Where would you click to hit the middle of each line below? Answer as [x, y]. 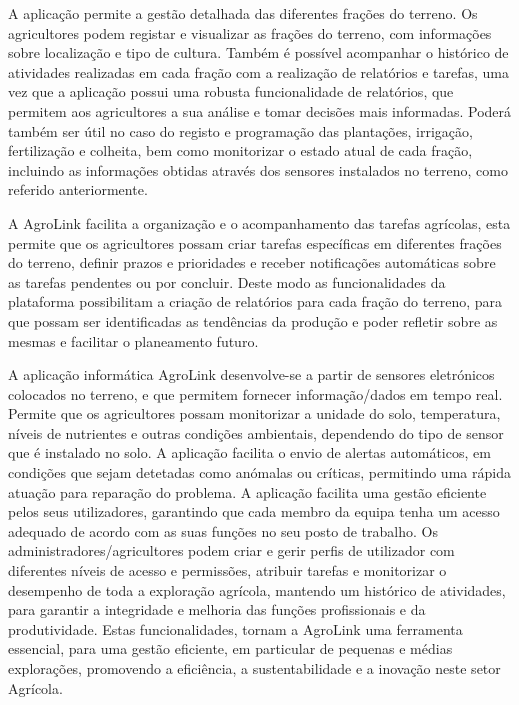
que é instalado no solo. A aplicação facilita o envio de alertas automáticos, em [249, 452]
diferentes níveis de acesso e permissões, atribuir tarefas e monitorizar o [227, 570]
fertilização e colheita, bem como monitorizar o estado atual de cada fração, [240, 150]
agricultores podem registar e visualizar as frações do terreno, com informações [250, 32]
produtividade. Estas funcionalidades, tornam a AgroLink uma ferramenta [235, 628]
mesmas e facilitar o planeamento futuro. [133, 340]
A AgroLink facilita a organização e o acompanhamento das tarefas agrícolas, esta [259, 222]
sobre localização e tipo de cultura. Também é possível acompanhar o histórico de [258, 52]
